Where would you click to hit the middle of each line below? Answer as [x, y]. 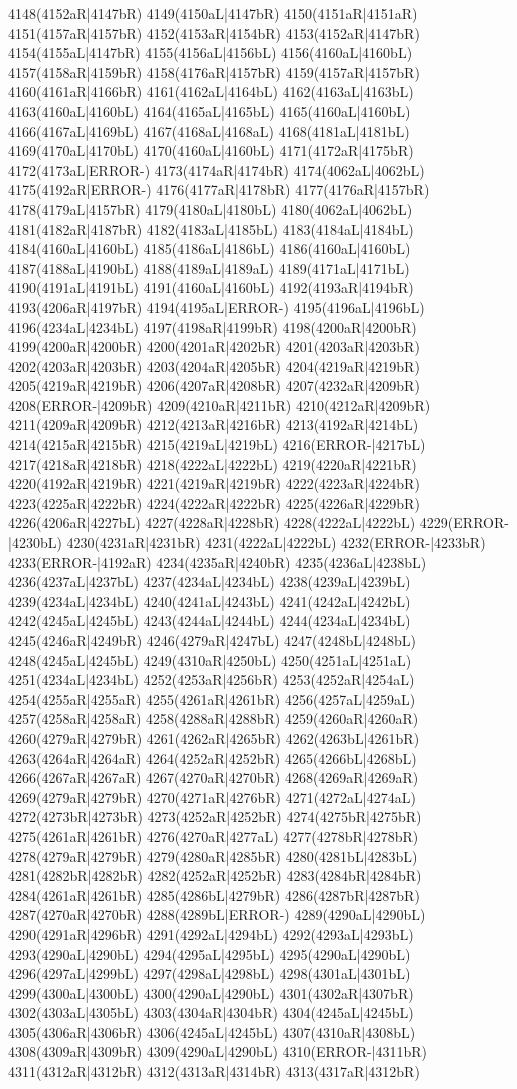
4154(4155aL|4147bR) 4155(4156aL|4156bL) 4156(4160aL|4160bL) [210, 52]
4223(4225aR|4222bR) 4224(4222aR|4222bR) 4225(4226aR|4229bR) [214, 502]
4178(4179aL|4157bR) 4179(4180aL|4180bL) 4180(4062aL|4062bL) [210, 208]
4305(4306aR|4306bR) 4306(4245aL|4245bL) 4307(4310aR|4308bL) [212, 1031]
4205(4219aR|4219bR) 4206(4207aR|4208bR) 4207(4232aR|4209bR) [214, 385]
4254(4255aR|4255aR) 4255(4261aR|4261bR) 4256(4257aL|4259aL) [212, 698]
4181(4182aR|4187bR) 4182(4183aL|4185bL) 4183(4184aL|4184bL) [211, 228]
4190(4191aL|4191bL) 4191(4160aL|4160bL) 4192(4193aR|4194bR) [211, 287]
